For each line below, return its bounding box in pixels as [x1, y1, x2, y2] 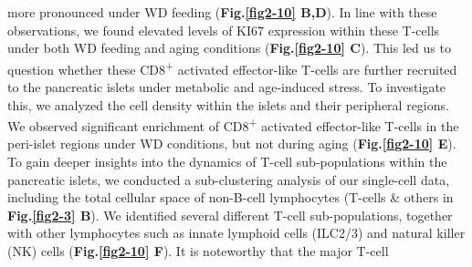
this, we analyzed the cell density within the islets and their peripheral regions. [7, 95, 449, 114]
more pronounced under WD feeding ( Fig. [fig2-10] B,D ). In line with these [7, 3, 437, 21]
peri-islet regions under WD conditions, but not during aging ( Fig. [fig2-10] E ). [7, 134, 456, 153]
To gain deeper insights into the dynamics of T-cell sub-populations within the [7, 152, 447, 171]
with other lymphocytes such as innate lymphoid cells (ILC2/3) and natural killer [7, 223, 466, 242]
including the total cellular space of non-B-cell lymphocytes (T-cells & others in [7, 188, 454, 207]
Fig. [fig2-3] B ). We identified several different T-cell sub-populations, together [7, 205, 453, 224]
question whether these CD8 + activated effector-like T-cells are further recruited [7, 56, 457, 78]
